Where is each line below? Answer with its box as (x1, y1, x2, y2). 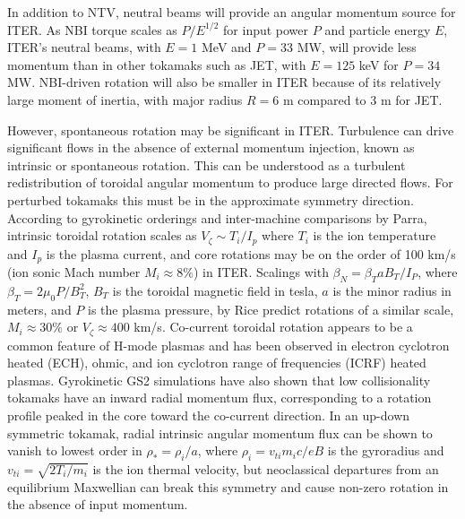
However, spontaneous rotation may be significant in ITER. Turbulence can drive (7, 120, 454, 139)
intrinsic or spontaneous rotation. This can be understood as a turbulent (7, 155, 406, 174)
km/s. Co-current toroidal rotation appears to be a (133, 317, 413, 336)
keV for (358, 55, 399, 74)
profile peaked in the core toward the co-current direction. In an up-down (7, 406, 410, 425)
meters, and (7, 299, 72, 318)
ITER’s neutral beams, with (7, 38, 161, 56)
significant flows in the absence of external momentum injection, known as (7, 138, 415, 157)
